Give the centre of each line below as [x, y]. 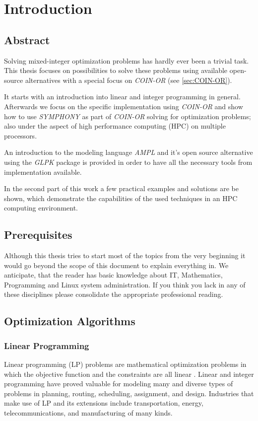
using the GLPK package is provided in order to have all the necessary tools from [128, 162]
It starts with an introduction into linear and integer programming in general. [122, 97]
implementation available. [43, 172]
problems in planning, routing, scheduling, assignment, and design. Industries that [129, 393]
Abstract [27, 39]
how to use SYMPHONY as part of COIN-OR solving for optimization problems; [128, 116]
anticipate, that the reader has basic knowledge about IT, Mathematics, [113, 275]
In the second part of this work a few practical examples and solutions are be [122, 188]
